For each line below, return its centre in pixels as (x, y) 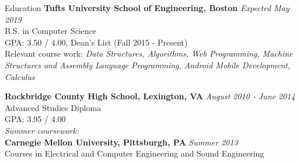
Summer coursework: (42, 130)
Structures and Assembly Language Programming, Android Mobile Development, (148, 65)
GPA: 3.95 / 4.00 (35, 119)
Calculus (20, 76)
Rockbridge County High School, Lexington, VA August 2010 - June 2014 (150, 96)
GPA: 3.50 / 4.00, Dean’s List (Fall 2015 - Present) (96, 42)
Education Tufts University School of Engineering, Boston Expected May (147, 8)
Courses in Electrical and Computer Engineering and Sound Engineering (135, 153)
